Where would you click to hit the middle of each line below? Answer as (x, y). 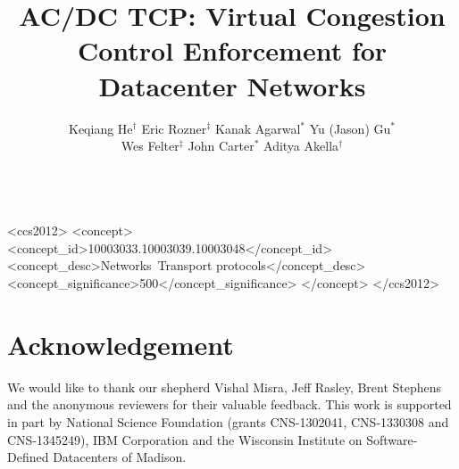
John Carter (221, 146)
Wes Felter (150, 146)
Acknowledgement (121, 344)
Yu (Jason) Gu (350, 128)
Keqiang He (101, 128)
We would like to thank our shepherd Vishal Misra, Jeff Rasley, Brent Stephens (225, 387)
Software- (392, 439)
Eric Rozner (174, 128)
